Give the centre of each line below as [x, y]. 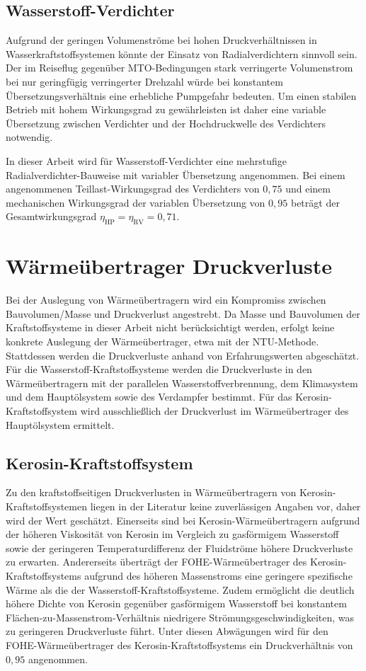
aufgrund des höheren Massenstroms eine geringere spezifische [218, 575]
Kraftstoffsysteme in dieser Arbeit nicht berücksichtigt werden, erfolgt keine [170, 327]
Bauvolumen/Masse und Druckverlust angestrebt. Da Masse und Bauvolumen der [183, 313]
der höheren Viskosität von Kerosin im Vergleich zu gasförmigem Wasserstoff [172, 534]
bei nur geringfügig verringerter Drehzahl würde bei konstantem [144, 81]
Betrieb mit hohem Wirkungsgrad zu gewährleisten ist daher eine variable [166, 109]
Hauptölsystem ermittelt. [60, 424]
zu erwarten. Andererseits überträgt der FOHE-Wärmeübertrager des [156, 562]
